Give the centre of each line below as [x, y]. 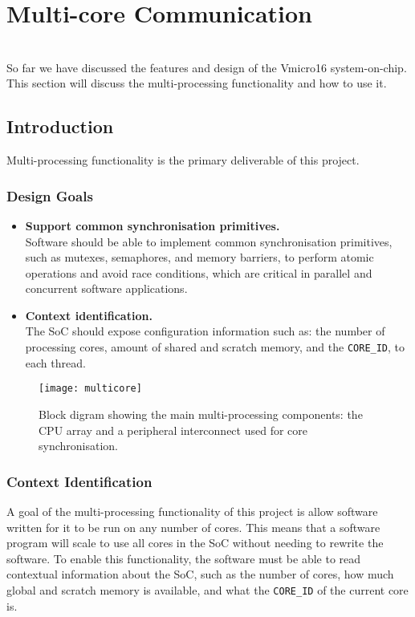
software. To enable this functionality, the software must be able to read [184, 558]
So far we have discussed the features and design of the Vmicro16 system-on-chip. [207, 67]
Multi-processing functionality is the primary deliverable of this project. [183, 160]
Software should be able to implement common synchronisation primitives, [209, 241]
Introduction [60, 126]
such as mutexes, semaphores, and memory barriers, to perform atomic [199, 257]
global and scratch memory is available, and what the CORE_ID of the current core [207, 589]
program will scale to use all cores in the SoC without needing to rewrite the [195, 543]
